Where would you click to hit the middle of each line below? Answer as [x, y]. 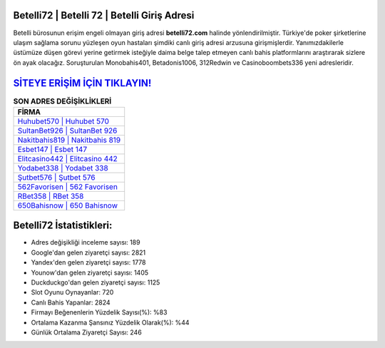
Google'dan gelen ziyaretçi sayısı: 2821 [88, 252]
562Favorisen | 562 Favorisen [67, 187]
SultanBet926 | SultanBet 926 [67, 130]
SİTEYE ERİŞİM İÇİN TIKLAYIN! [82, 83]
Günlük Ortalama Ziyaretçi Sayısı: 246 [86, 332]
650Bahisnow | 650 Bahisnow [67, 205]
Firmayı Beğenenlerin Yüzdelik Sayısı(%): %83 [99, 312]
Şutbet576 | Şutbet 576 [56, 177]
